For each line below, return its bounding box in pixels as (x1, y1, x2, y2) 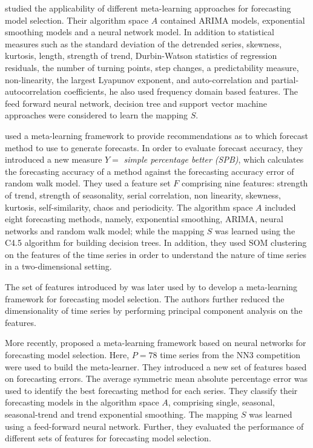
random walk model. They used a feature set (5, 177, 171, 189)
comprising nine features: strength (181, 177, 308, 189)
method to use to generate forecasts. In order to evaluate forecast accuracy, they (5, 141, 303, 154)
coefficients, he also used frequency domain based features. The (64, 85, 298, 98)
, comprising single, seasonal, (168, 396, 275, 409)
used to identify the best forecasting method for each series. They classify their (5, 384, 298, 396)
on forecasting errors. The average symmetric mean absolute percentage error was (5, 372, 308, 385)
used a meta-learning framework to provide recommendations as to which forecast (5, 129, 309, 141)
